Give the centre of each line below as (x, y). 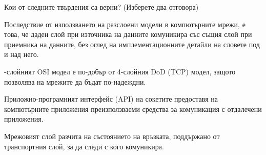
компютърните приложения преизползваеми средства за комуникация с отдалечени (133, 109)
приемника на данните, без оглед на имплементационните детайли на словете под (132, 44)
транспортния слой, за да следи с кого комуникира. (84, 146)
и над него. (22, 54)
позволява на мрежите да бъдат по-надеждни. (75, 81)
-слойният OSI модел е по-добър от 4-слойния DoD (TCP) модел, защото (120, 71)
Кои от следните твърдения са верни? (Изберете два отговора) (101, 7)
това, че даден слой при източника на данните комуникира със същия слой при (128, 34)
